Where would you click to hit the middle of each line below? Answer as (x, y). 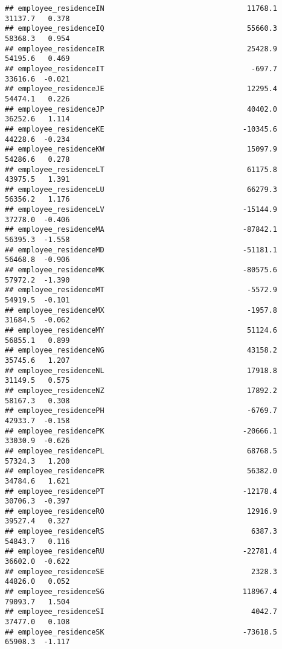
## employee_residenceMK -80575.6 (141, 270)
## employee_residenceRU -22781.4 (141, 551)
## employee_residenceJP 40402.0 (141, 109)
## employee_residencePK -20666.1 (141, 431)
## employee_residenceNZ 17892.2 (141, 390)
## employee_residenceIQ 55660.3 (141, 29)
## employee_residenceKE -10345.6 (141, 129)
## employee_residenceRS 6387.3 (141, 532)
